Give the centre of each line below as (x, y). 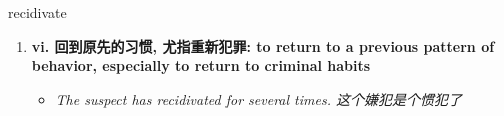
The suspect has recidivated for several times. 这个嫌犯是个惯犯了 (258, 98)
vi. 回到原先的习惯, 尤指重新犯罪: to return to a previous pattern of (263, 45)
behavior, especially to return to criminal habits (201, 65)
